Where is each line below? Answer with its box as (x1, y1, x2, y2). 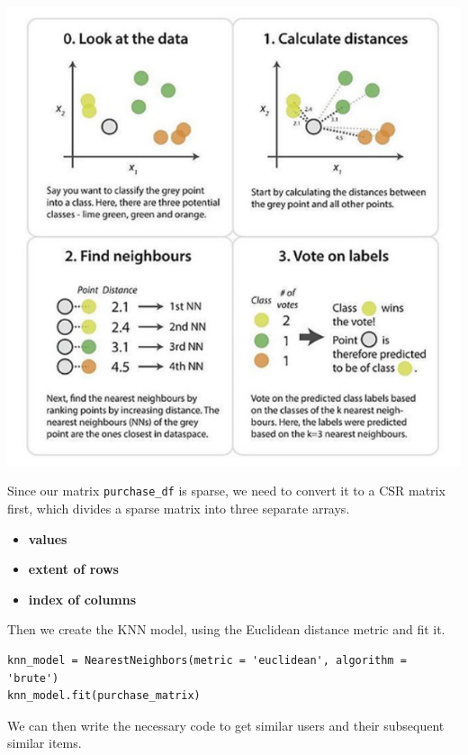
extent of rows (28, 559, 119, 578)
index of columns (28, 589, 137, 608)
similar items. (7, 733, 82, 752)
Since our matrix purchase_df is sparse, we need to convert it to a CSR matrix (7, 481, 445, 500)
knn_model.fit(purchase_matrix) (7, 689, 201, 703)
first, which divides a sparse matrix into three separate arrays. (7, 499, 350, 518)
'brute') (7, 671, 59, 685)
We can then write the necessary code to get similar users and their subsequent (7, 715, 445, 734)
